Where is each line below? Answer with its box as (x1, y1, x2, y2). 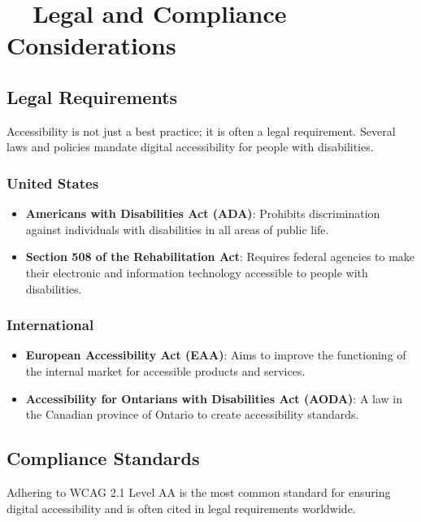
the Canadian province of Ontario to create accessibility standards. (25, 406, 359, 423)
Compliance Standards (7, 446, 200, 471)
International (7, 315, 94, 335)
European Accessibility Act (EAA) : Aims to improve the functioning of (25, 346, 406, 363)
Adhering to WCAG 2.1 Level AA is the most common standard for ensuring (7, 483, 391, 500)
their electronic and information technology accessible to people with (25, 263, 368, 281)
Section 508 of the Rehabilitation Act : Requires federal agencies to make (25, 248, 415, 265)
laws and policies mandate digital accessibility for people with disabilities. (7, 138, 374, 155)
